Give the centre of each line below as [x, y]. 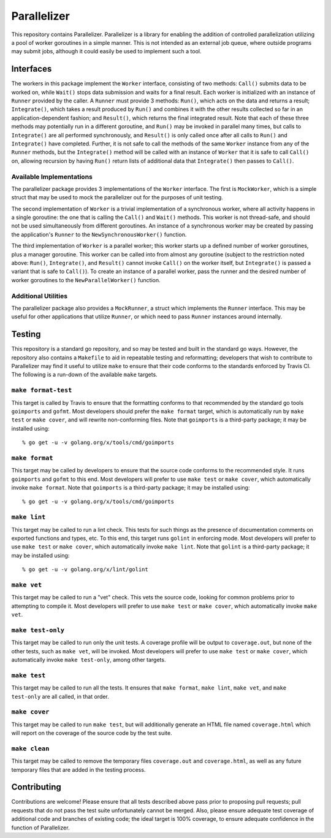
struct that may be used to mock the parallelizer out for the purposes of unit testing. [117, 198]
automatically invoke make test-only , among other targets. [89, 659]
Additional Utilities [39, 296]
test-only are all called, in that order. [60, 696]
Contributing [36, 787]
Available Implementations [52, 177]
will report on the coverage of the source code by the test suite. [92, 733]
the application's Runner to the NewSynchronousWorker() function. [99, 234]
